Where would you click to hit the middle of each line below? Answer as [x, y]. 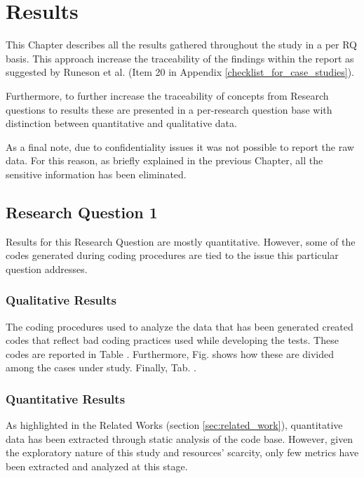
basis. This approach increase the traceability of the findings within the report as [180, 58]
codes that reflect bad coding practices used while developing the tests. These [172, 340]
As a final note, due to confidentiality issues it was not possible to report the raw [180, 146]
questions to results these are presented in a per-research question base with [169, 109]
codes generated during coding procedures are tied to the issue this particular [172, 255]
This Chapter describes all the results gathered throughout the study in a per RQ [182, 45]
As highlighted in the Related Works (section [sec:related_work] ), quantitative [174, 425]
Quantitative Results [66, 398]
